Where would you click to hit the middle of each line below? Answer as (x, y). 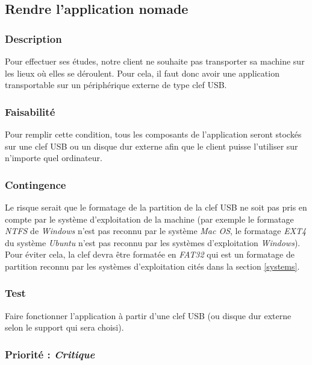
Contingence (36, 184)
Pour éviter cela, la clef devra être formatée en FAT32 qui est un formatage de (150, 254)
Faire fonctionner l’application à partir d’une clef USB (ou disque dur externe (148, 315)
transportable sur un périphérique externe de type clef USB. (116, 85)
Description (33, 38)
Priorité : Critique (50, 354)
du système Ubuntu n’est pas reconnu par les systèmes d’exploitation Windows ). (153, 242)
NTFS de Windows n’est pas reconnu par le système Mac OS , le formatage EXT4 (156, 231)
